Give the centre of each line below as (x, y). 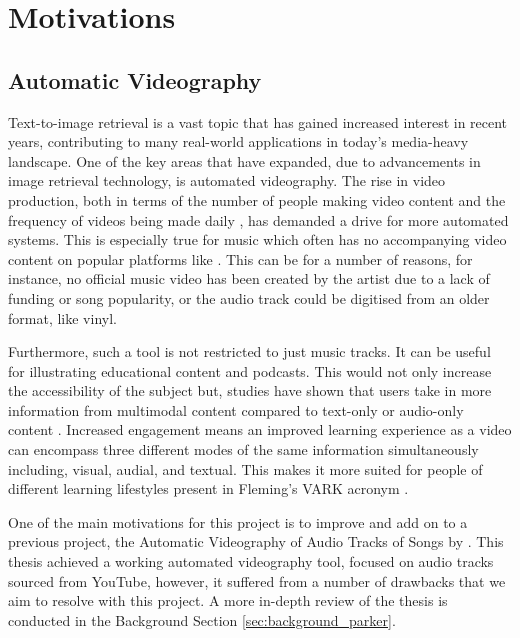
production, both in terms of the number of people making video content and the (257, 199)
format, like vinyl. (62, 317)
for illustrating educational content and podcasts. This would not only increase (250, 370)
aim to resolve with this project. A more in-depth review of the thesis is (228, 600)
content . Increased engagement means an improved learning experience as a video (260, 429)
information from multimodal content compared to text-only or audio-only (236, 409)
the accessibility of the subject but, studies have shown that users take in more (250, 390)
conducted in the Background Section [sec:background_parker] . (202, 619)
